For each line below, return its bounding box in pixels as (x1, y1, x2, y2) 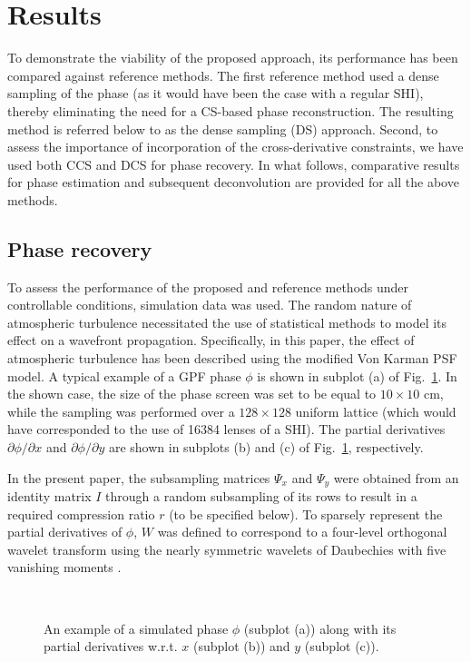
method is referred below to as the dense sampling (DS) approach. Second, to (7, 119, 438, 138)
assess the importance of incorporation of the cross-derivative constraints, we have (7, 137, 464, 156)
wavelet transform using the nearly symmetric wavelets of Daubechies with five (7, 539, 446, 558)
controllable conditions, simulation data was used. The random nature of (7, 295, 412, 314)
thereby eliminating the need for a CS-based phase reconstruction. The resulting (7, 101, 454, 120)
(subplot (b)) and (192, 637, 290, 656)
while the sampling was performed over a (7, 401, 235, 420)
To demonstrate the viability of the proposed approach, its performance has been (7, 48, 458, 67)
